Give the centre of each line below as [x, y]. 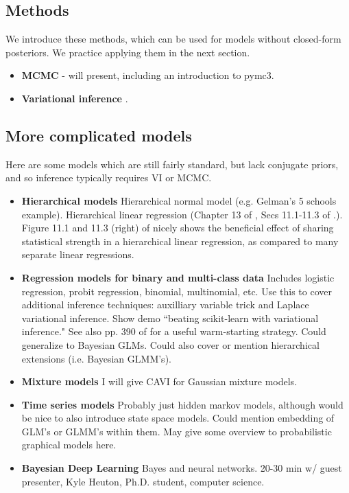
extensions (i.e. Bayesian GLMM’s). [96, 358]
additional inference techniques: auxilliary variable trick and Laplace [165, 305]
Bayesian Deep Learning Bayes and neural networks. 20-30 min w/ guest [182, 468]
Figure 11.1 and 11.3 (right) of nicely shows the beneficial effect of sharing [178, 228]
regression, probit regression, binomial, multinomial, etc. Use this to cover [177, 291]
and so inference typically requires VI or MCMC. [109, 177]
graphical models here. [69, 445]
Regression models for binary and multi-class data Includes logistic [178, 277]
